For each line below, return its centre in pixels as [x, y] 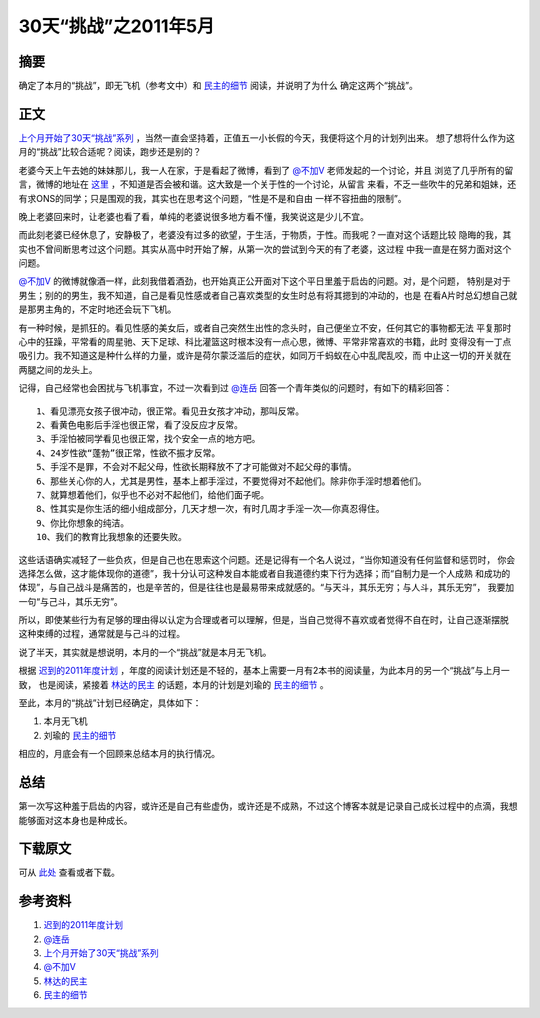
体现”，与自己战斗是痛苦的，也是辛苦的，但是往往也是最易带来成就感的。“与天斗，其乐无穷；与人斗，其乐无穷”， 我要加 [266, 587]
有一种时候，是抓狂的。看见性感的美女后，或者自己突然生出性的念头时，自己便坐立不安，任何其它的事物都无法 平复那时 [265, 327]
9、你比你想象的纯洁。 [83, 523]
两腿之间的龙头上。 [58, 369]
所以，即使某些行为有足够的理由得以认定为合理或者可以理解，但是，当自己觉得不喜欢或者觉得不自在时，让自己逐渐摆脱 [263, 620]
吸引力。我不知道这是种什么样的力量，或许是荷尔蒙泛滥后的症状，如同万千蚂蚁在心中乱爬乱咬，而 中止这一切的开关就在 [265, 356]
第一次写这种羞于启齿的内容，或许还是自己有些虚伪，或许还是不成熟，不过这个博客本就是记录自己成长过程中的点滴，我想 [268, 806]
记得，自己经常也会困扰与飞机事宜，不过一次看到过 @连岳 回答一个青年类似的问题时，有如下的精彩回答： [235, 388]
